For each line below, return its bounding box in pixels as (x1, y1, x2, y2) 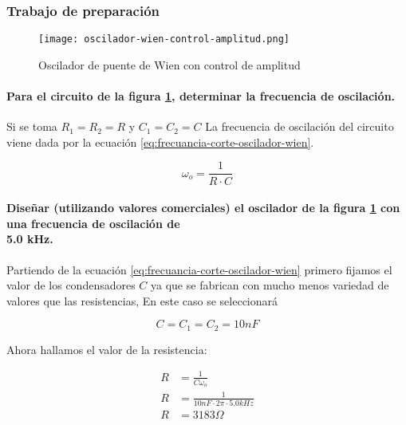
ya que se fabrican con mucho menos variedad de (151, 277, 389, 293)
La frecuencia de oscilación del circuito (205, 118, 394, 135)
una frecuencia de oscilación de (6, 214, 180, 231)
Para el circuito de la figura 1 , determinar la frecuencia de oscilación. (6, 88, 396, 104)
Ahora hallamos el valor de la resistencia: (6, 340, 207, 357)
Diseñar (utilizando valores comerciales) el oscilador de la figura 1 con (6, 199, 400, 216)
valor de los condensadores (6, 277, 136, 293)
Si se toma (6, 118, 57, 135)
